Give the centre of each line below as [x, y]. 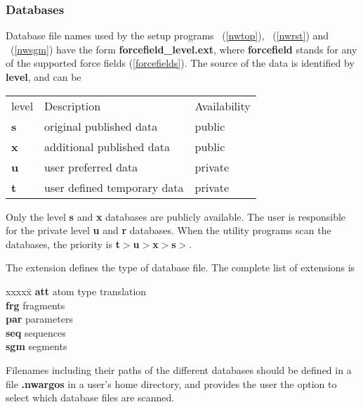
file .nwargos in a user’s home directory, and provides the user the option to [171, 383]
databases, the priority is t [63, 244]
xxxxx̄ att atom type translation [76, 291]
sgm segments [37, 346]
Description [73, 105]
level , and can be [44, 77]
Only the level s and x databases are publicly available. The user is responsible [176, 216]
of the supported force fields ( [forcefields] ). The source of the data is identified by [180, 63]
